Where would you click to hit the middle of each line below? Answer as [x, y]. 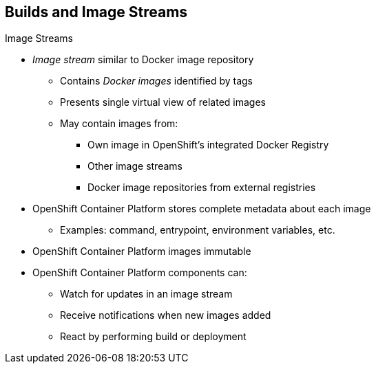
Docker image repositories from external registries [202, 188]
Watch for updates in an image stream [146, 294]
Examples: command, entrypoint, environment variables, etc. [198, 230]
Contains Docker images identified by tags [156, 81]
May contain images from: [119, 124]
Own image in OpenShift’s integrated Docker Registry [208, 145]
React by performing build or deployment [153, 337]
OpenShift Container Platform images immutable [142, 251]
